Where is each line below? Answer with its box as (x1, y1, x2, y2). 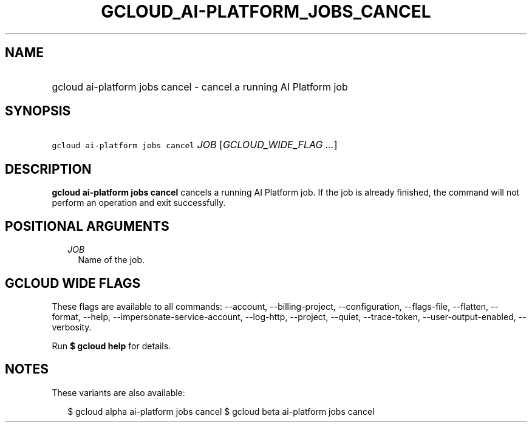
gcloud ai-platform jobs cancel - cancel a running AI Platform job (52, 80, 348, 93)
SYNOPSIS (5, 103, 71, 119)
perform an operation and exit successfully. (52, 197, 226, 208)
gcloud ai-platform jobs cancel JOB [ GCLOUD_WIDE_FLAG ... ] (52, 138, 338, 151)
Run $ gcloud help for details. (52, 340, 171, 351)
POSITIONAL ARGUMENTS (5, 218, 169, 234)
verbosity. (52, 321, 92, 332)
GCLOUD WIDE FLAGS (5, 275, 141, 291)
